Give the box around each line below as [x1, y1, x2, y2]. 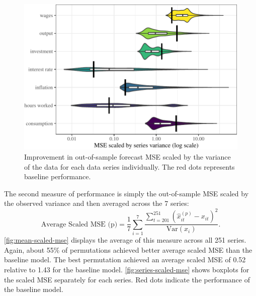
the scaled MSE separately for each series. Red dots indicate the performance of [4, 274, 250, 284]
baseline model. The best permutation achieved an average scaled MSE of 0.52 [4, 254, 246, 265]
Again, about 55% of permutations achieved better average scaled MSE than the [4, 244, 252, 255]
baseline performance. [24, 171, 91, 182]
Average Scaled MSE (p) [41, 220, 118, 228]
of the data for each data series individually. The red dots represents [24, 161, 235, 172]
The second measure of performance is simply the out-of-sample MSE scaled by [4, 188, 249, 198]
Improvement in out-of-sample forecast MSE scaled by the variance [24, 151, 231, 162]
